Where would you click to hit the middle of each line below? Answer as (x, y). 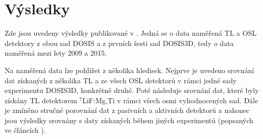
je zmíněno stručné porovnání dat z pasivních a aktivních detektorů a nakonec (127, 110)
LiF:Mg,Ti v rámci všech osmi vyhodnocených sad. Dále (170, 100)
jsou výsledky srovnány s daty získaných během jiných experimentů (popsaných (129, 120)
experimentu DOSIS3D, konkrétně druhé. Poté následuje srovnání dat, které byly (132, 90)
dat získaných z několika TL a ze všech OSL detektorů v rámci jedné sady (121, 80)
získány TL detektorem (41, 100)
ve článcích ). (25, 130)
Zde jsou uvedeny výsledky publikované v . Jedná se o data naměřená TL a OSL (131, 33)
